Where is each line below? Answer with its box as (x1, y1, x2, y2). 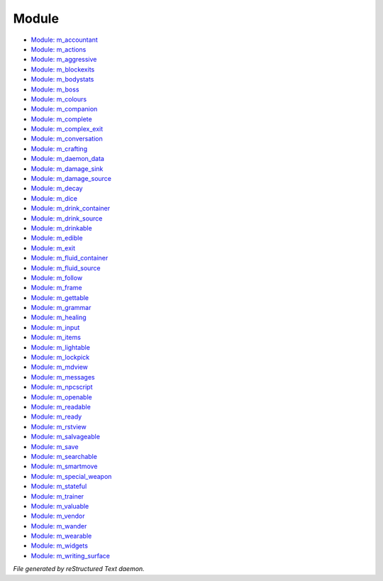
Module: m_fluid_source (30, 263, 101, 272)
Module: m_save (30, 442, 79, 450)
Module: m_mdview (30, 363, 89, 372)
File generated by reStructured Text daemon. (13, 565, 145, 573)
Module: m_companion (30, 105, 98, 114)
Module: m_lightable (30, 343, 90, 351)
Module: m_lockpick (30, 353, 90, 362)
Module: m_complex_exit (30, 125, 104, 133)
